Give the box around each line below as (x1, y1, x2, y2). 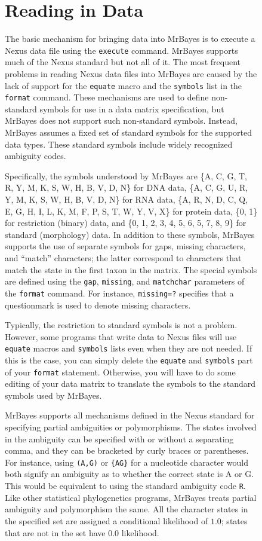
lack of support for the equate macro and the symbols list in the (5, 79, 242, 91)
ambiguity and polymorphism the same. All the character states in (5, 503, 248, 515)
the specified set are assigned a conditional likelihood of (5, 514, 208, 527)
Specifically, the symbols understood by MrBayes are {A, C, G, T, (5, 169, 247, 182)
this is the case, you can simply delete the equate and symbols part (5, 353, 253, 366)
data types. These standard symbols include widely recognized (5, 137, 233, 150)
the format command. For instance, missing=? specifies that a (5, 286, 234, 299)
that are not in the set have (5, 526, 106, 539)
